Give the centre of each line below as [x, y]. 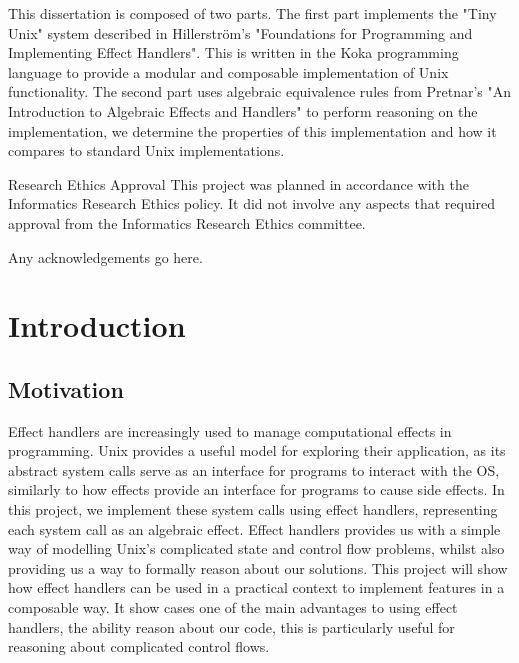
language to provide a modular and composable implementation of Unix [228, 71]
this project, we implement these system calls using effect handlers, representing [253, 509]
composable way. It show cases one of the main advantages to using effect [233, 607]
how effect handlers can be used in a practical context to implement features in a [256, 587]
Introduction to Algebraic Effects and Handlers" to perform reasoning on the [243, 110]
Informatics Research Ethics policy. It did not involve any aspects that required [252, 203]
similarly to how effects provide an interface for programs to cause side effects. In [256, 489]
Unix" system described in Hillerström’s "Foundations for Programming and [240, 32]
